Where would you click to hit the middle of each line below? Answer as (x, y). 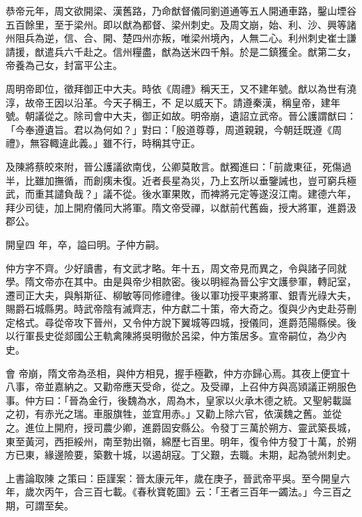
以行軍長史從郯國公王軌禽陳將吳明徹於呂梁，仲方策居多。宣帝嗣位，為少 (171, 336)
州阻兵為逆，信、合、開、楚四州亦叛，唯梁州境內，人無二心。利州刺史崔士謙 (181, 38)
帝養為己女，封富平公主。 (64, 65)
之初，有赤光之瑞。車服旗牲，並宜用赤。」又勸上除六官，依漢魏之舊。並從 (174, 414)
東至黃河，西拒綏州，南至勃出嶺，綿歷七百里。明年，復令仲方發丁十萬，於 (176, 441)
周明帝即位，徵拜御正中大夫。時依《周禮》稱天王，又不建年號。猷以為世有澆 (181, 88)
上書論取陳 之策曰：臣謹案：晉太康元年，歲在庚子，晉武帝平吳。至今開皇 (173, 478)
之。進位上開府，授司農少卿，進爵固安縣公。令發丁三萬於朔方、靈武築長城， (181, 428)
